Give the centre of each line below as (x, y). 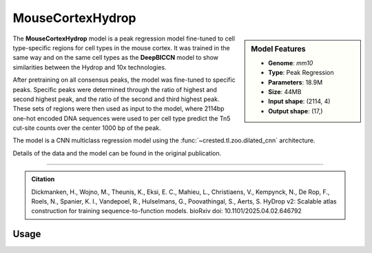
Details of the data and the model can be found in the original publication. (117, 153)
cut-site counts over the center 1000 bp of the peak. (87, 128)
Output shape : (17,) (296, 111)
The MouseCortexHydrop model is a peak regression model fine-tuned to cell (124, 38)
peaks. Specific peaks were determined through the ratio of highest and (115, 89)
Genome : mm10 (291, 63)
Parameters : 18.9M (296, 82)
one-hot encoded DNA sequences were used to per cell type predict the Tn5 (122, 118)
